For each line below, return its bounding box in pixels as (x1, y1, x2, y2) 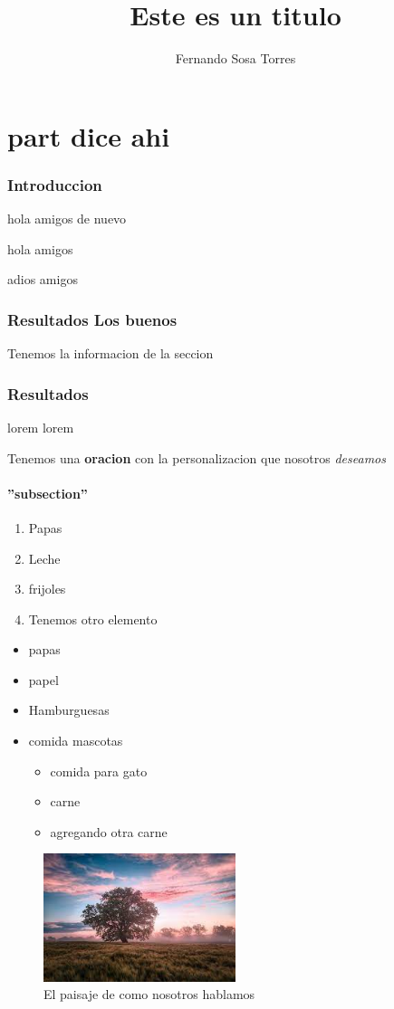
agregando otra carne (50, 822, 168, 841)
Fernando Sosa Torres (175, 49, 296, 68)
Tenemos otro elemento (28, 609, 158, 628)
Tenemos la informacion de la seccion (7, 344, 214, 363)
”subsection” (7, 483, 88, 502)
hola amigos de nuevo (7, 209, 127, 228)
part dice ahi (7, 117, 170, 154)
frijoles (28, 579, 66, 598)
